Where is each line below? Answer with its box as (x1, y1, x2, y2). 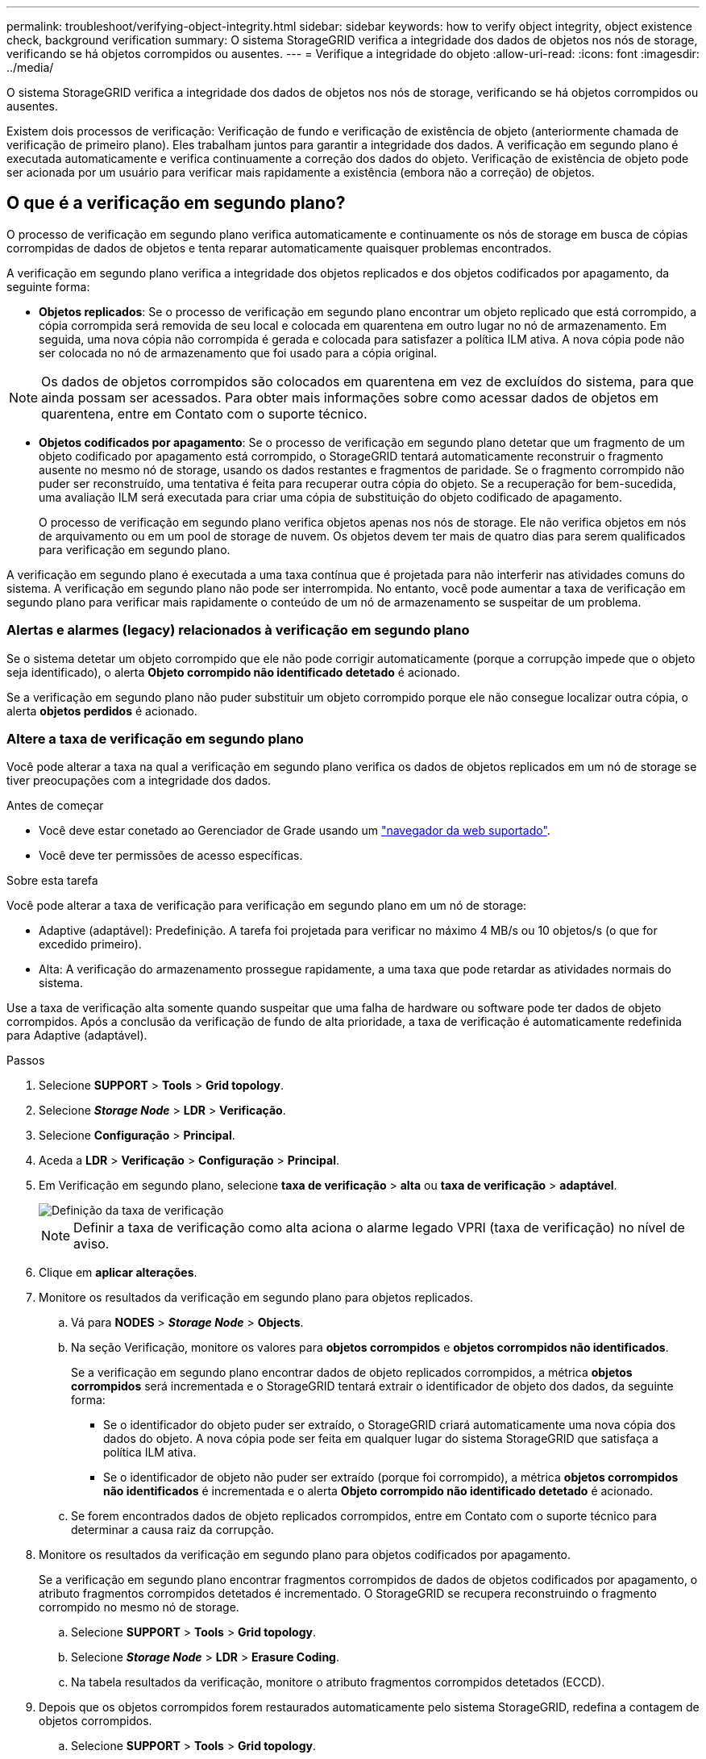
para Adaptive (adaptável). (6, 1028, 147, 1043)
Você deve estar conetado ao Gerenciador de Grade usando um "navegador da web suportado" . (39, 823, 550, 838)
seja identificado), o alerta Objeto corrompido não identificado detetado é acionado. (6, 665, 460, 679)
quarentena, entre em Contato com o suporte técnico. (41, 405, 368, 422)
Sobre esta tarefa (6, 873, 98, 888)
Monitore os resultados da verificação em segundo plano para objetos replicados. (39, 1290, 474, 1305)
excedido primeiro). (39, 937, 142, 952)
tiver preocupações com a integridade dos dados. (6, 773, 272, 788)
